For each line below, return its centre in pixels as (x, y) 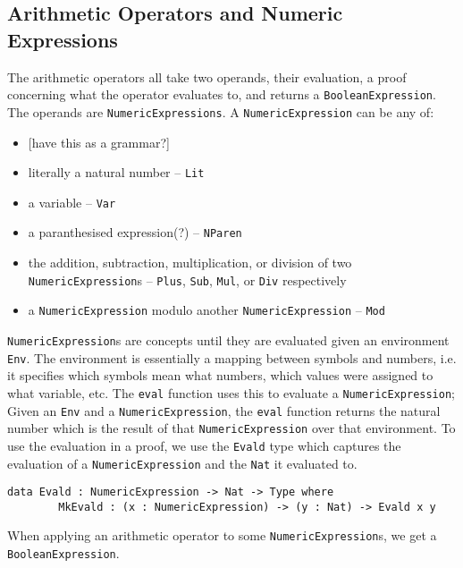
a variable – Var (72, 202)
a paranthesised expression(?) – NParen (135, 232)
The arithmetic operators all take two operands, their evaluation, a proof (207, 76)
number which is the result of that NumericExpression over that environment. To (231, 428)
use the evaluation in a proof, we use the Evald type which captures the (204, 445)
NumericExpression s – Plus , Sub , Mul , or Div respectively (187, 280)
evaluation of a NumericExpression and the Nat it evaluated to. (182, 463)
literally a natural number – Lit (116, 172)
